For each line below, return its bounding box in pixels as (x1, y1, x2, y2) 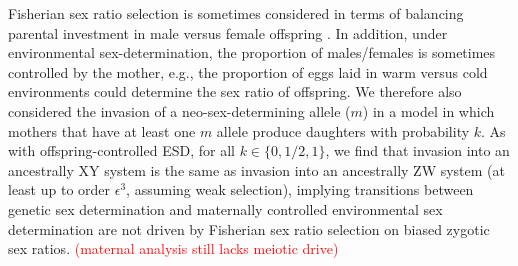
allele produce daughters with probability (216, 120, 470, 141)
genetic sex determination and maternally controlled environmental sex (8, 198, 443, 219)
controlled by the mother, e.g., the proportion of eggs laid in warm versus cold (8, 61, 488, 82)
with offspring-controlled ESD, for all (8, 140, 235, 161)
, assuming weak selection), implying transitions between (126, 179, 474, 200)
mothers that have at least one (8, 120, 196, 141)
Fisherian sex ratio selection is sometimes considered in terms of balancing (8, 3, 464, 23)
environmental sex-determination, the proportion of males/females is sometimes (8, 42, 496, 63)
